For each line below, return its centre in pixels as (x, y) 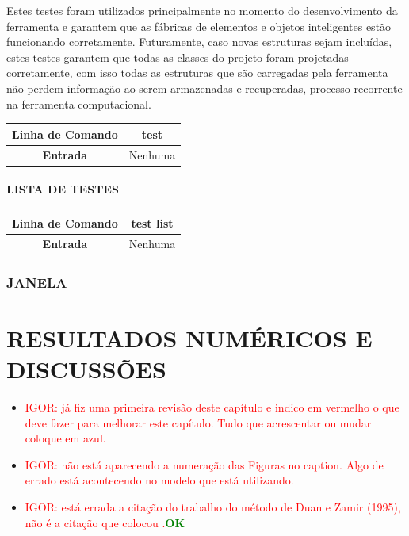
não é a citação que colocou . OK (105, 522)
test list (152, 222)
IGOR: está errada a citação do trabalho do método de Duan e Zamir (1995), (213, 506)
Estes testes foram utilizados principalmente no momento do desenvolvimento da (202, 10)
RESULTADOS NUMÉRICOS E (189, 337)
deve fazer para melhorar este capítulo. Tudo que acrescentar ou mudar (198, 422)
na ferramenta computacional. (79, 103)
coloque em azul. (65, 438)
